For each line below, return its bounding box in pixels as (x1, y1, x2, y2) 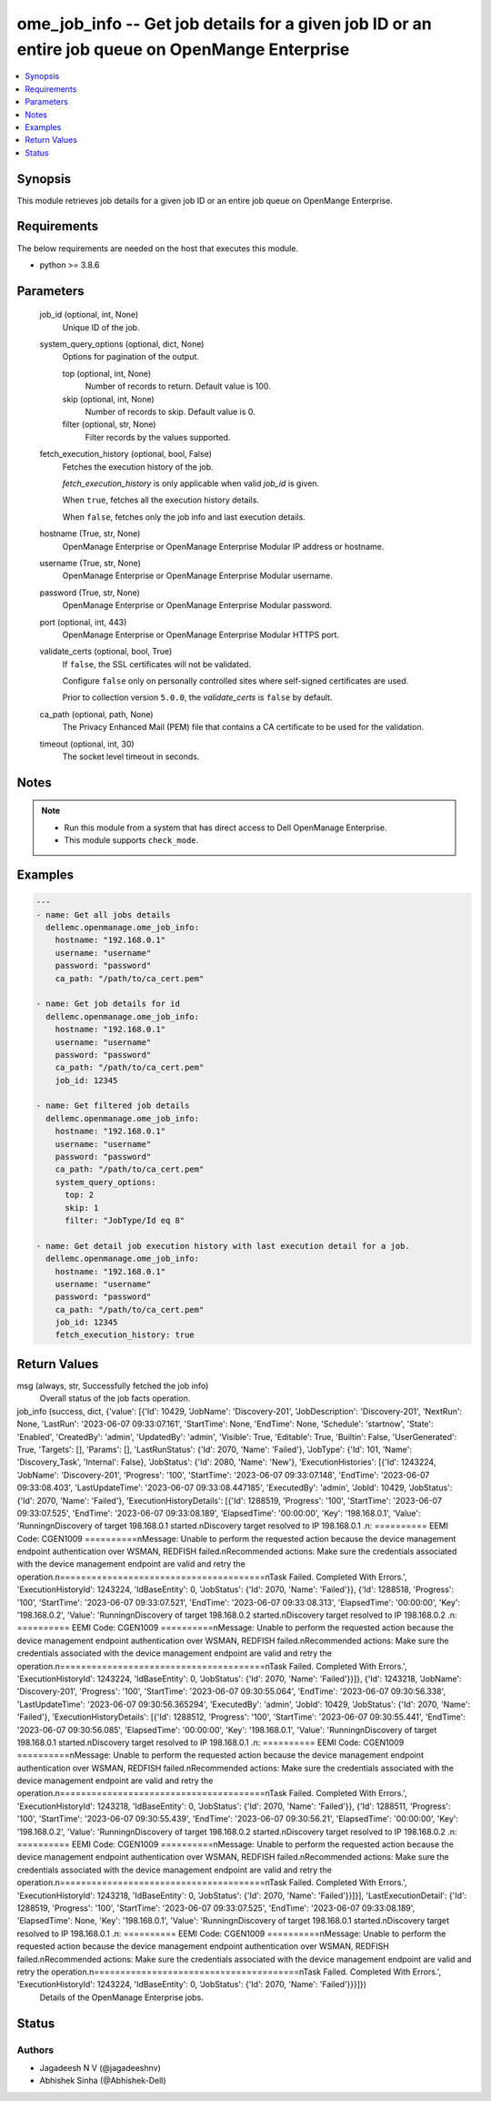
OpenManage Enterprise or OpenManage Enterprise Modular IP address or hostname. (62, 541, 385, 552)
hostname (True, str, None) (39, 528, 141, 539)
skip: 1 (65, 1203, 99, 1213)
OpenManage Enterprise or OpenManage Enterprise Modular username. (62, 570, 334, 582)
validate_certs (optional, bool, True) (39, 646, 173, 657)
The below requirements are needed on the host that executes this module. (16, 242, 299, 254)
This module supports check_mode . (64, 835, 199, 846)
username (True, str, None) (39, 557, 141, 568)
